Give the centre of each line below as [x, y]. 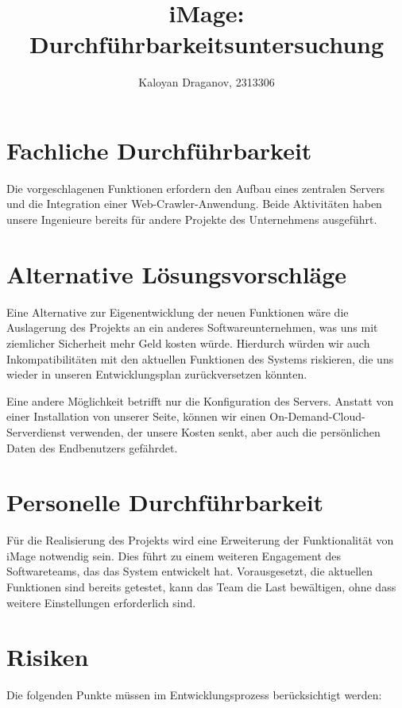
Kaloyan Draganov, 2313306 [207, 82]
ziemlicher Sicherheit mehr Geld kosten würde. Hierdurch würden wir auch [188, 342]
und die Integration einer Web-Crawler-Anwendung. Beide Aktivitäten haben [194, 204]
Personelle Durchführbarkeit [165, 502]
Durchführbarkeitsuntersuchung [207, 44]
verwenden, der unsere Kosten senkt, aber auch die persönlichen [225, 431]
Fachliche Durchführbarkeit [159, 150]
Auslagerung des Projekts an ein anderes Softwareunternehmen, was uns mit [192, 327]
